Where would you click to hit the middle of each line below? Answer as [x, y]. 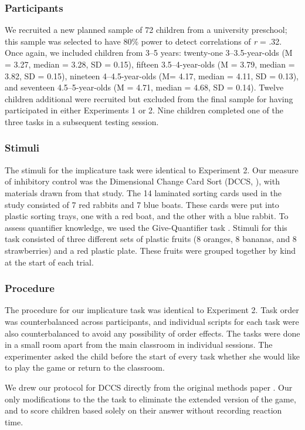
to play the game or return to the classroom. [85, 367]
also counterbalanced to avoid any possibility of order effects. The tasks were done [152, 333]
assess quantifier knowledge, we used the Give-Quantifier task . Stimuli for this [146, 227]
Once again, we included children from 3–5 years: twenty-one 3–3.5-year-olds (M [149, 53]
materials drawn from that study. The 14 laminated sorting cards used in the [143, 192]
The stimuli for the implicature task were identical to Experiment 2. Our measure [152, 169]
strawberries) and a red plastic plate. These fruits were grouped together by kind [150, 250]
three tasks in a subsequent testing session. [82, 121]
